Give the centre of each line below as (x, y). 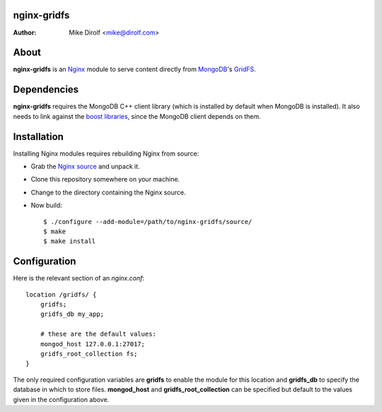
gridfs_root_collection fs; (89, 354)
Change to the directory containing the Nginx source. (108, 192)
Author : (25, 33)
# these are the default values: (98, 334)
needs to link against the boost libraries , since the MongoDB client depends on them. (137, 116)
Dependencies (46, 89)
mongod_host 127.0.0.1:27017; (92, 344)
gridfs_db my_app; (72, 314)
